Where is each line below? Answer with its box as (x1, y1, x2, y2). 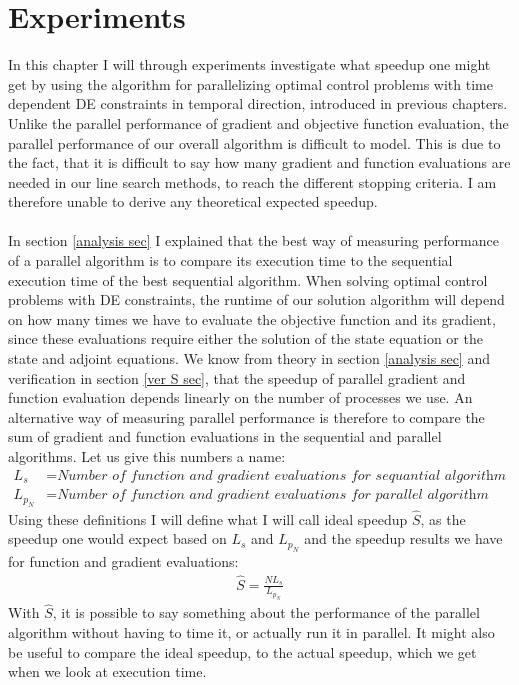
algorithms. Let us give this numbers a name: (8, 446, 286, 466)
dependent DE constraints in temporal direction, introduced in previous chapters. (8, 93, 508, 114)
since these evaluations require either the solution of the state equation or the (8, 328, 483, 349)
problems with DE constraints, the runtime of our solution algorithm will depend (8, 289, 505, 310)
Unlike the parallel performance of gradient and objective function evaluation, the (8, 112, 509, 133)
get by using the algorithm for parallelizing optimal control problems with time (8, 73, 493, 94)
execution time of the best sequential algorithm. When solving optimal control (8, 269, 488, 290)
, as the (420, 508, 466, 529)
